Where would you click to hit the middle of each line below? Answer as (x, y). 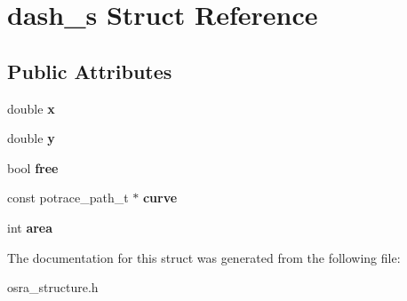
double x (31, 108)
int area (30, 227)
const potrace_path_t (68, 198)
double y (31, 138)
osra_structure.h (53, 287)
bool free (33, 167)
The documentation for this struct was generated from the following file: (204, 257)
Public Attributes (90, 71)
